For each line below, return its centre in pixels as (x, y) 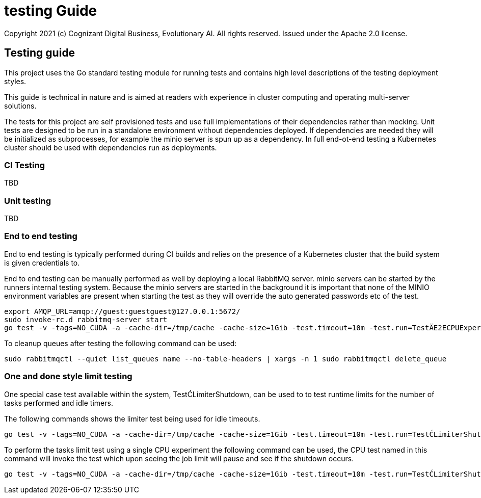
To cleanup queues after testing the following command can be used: (121, 343)
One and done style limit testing (68, 376)
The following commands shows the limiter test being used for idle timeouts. (132, 418)
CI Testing (25, 165)
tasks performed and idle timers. (59, 403)
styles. (15, 81)
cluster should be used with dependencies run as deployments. (111, 147)
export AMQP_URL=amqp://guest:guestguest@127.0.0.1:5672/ (122, 311)
